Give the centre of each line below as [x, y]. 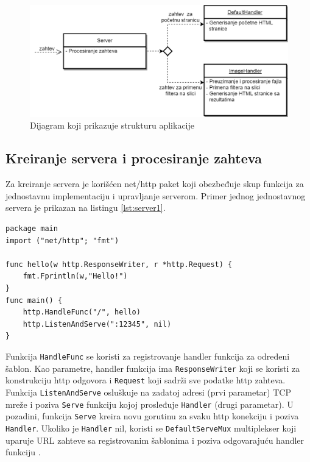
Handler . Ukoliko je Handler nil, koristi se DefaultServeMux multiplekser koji [151, 428]
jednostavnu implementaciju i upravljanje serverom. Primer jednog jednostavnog [156, 195]
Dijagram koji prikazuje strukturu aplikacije [112, 125]
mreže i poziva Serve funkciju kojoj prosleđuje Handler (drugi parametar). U [150, 404]
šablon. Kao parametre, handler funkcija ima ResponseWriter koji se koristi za [153, 368]
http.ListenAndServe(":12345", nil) [97, 324]
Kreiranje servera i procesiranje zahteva [134, 158]
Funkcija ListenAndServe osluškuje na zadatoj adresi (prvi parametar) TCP [148, 392]
